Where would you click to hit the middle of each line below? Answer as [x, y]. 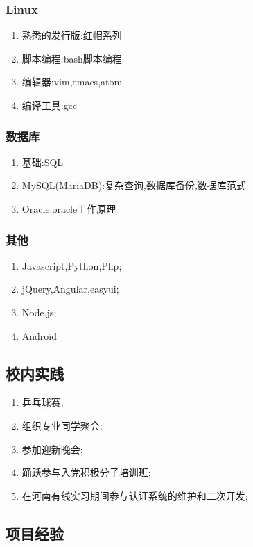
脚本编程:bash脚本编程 [72, 58]
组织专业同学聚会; [62, 425]
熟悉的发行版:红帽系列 [72, 35]
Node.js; [39, 312]
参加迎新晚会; [52, 449]
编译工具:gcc [50, 105]
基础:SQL [43, 162]
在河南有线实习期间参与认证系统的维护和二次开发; [135, 495]
